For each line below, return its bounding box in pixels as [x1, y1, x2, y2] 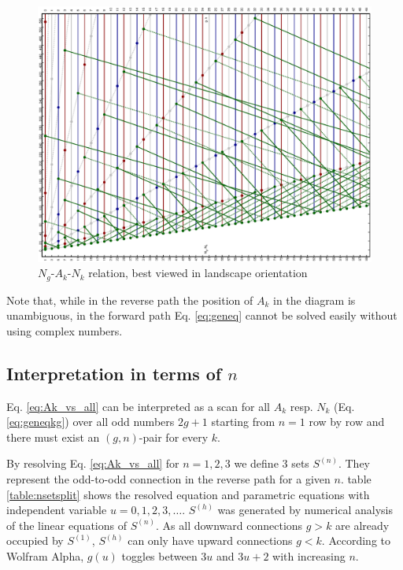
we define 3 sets [234, 455, 309, 472]
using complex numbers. [6, 322, 123, 339]
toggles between [121, 548, 198, 564]
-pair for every [139, 428, 209, 445]
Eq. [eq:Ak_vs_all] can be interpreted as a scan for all [6, 398, 271, 414]
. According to [321, 532, 390, 549]
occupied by [6, 532, 64, 549]
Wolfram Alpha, [6, 548, 84, 564]
